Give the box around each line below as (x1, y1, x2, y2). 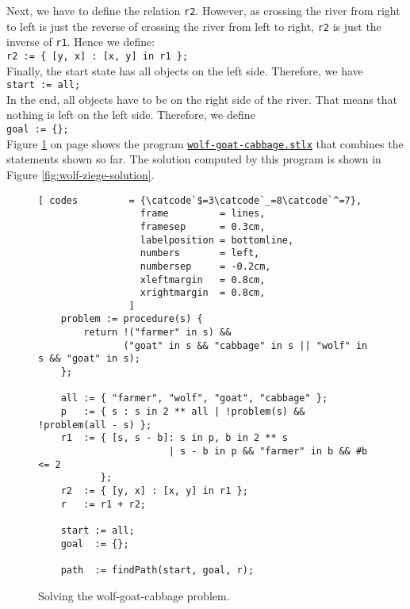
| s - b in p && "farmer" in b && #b (168, 446, 368, 458)
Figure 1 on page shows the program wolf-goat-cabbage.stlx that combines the (6, 135, 404, 151)
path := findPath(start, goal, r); (60, 564, 255, 576)
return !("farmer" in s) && (83, 327, 232, 339)
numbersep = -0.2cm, (140, 260, 271, 272)
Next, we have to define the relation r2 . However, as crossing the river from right (6, 2, 400, 18)
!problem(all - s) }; (38, 419, 152, 431)
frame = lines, (140, 208, 266, 220)
